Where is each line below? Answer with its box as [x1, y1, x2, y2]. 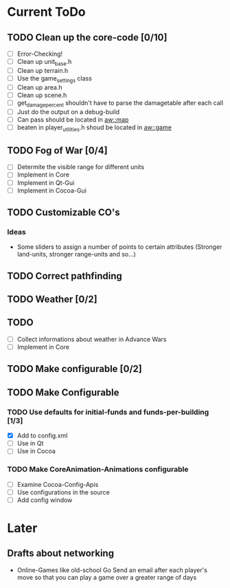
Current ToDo [7, 4, 86, 20]
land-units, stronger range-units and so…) [16, 250, 136, 259]
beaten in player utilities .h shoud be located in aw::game [16, 123, 172, 133]
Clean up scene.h [16, 91, 67, 99]
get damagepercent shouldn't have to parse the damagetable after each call [16, 98, 224, 109]
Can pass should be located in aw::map [16, 115, 129, 124]
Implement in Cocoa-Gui [16, 186, 87, 195]
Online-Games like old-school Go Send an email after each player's [16, 565, 208, 574]
